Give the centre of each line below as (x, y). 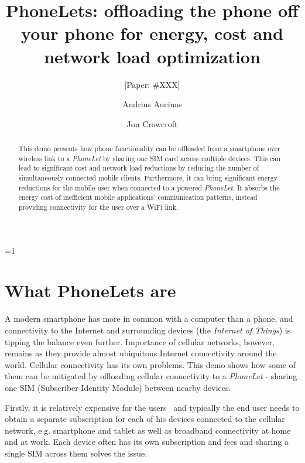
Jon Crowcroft (152, 123)
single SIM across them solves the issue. (76, 453)
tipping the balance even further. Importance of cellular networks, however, (140, 341)
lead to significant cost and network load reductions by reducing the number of (139, 168)
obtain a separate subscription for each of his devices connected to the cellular (145, 419)
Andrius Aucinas (152, 104)
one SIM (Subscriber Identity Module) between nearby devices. (118, 387)
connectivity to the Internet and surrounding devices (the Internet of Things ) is (148, 330)
